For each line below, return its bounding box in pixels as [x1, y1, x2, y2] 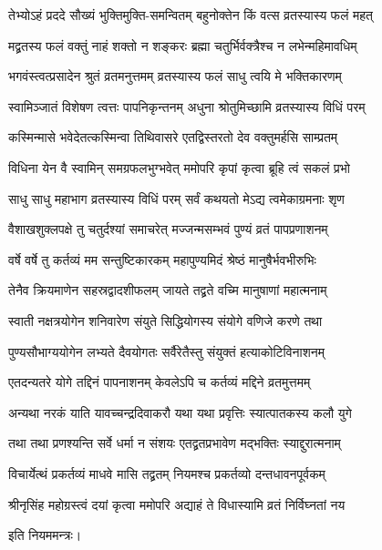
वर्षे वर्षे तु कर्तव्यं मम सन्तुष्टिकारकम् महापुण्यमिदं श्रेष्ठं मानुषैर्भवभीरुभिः [8, 250, 316, 269]
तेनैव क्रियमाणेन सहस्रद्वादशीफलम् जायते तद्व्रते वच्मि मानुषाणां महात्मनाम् [8, 280, 327, 300]
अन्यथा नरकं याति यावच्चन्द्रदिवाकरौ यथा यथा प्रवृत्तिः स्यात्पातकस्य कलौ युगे [8, 402, 352, 422]
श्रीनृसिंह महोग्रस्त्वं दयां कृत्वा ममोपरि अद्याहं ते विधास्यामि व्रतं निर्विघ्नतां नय [8, 494, 346, 514]
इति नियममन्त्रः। [8, 525, 82, 545]
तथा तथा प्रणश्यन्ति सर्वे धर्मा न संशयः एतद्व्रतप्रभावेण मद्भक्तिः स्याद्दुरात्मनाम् [8, 433, 341, 453]
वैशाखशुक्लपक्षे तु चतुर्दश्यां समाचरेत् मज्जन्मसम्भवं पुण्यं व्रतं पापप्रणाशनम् [8, 219, 328, 239]
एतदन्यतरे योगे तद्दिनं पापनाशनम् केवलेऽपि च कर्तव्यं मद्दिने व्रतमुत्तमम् [8, 372, 311, 392]
